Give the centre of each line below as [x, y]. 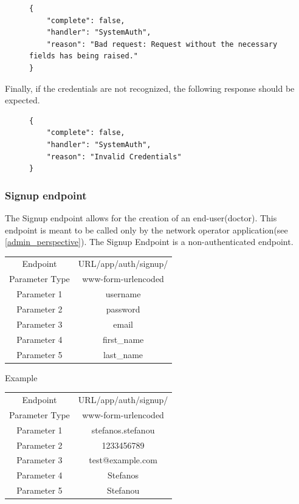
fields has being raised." [84, 56]
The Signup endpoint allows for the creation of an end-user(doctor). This [141, 217]
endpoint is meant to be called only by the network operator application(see [146, 230]
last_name [123, 354]
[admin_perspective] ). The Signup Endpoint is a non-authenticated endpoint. [149, 242]
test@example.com [123, 460]
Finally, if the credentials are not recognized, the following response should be [150, 88]
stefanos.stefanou [123, 430]
